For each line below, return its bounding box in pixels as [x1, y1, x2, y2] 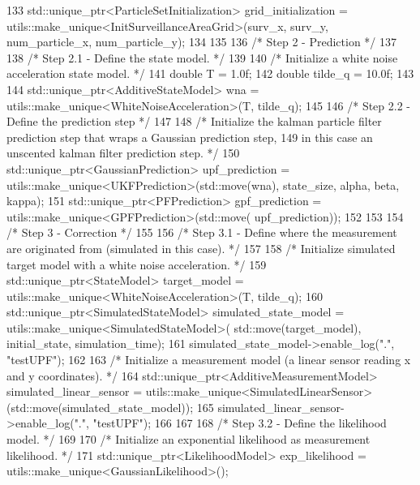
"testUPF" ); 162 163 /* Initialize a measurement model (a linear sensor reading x [6, 351, 411, 368]
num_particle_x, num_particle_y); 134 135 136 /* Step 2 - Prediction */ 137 [6, 33, 397, 50]
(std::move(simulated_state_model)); [6, 398, 194, 415]
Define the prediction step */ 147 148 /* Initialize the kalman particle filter [6, 113, 382, 130]
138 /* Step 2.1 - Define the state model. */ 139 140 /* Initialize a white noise [6, 49, 398, 66]
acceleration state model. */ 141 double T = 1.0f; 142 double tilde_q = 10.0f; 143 [6, 65, 414, 82]
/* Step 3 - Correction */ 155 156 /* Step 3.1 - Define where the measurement [6, 224, 397, 241]
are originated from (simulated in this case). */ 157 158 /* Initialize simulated [6, 239, 396, 256]
